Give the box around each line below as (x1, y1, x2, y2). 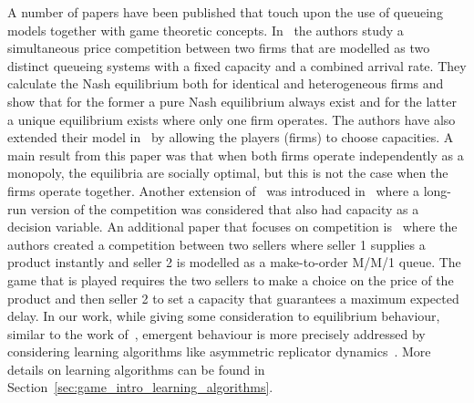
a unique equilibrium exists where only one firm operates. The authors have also (7, 109, 456, 129)
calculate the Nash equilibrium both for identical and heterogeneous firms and (7, 74, 444, 93)
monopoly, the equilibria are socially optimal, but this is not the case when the (7, 163, 448, 182)
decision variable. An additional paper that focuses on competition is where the (7, 217, 458, 236)
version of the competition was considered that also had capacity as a (30, 199, 419, 218)
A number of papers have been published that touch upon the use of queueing (7, 3, 443, 21)
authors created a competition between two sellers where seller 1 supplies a (7, 234, 426, 253)
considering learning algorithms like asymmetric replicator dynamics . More (7, 342, 431, 361)
